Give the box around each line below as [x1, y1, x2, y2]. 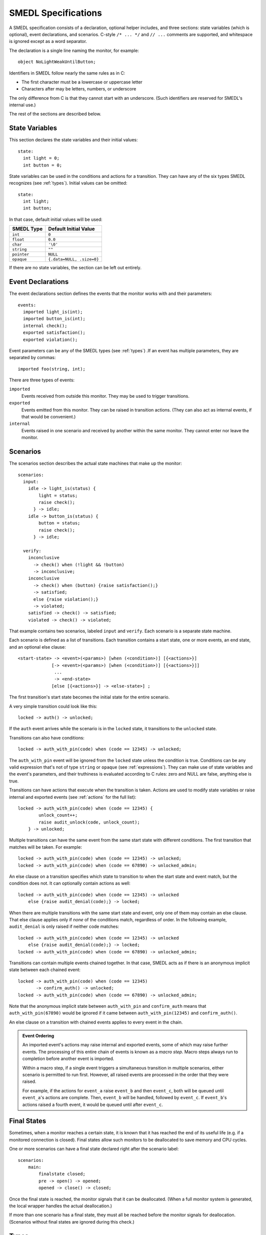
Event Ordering [22, 1033, 54, 1039]
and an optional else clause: [9, 644, 66, 650]
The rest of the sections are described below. [9, 111, 101, 117]
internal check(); [23, 323, 67, 329]
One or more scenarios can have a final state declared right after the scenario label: [9, 1146, 179, 1152]
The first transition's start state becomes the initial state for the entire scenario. [9, 694, 170, 700]
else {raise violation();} [33, 596, 99, 602]
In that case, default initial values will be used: [9, 216, 103, 222]
